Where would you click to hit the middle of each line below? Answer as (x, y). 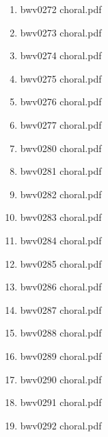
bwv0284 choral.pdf (61, 240)
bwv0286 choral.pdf (61, 287)
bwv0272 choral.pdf (61, 9)
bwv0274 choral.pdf (61, 55)
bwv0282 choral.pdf (61, 194)
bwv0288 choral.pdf (61, 333)
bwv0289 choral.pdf (61, 355)
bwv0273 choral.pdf (61, 32)
